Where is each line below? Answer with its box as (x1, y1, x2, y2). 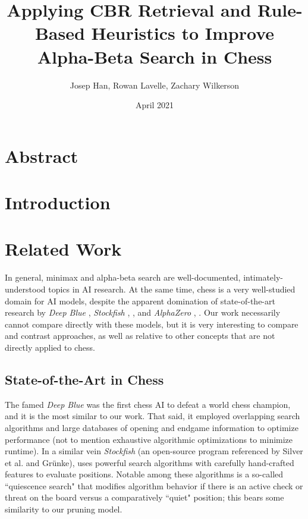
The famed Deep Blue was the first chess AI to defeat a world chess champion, (5, 398, 291, 410)
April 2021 (135, 99, 174, 111)
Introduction (5, 190, 111, 215)
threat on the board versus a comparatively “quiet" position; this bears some (5, 491, 284, 504)
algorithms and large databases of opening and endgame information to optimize (5, 421, 298, 433)
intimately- (243, 271, 284, 284)
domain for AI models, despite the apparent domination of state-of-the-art (5, 294, 275, 307)
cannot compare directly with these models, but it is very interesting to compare (5, 317, 298, 330)
